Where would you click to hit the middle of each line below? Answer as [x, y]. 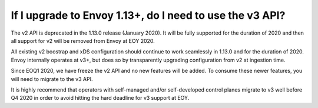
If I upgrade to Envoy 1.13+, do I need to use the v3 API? [148, 15]
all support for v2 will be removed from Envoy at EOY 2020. [83, 41]
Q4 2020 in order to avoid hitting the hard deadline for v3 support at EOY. [100, 98]
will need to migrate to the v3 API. [52, 79]
